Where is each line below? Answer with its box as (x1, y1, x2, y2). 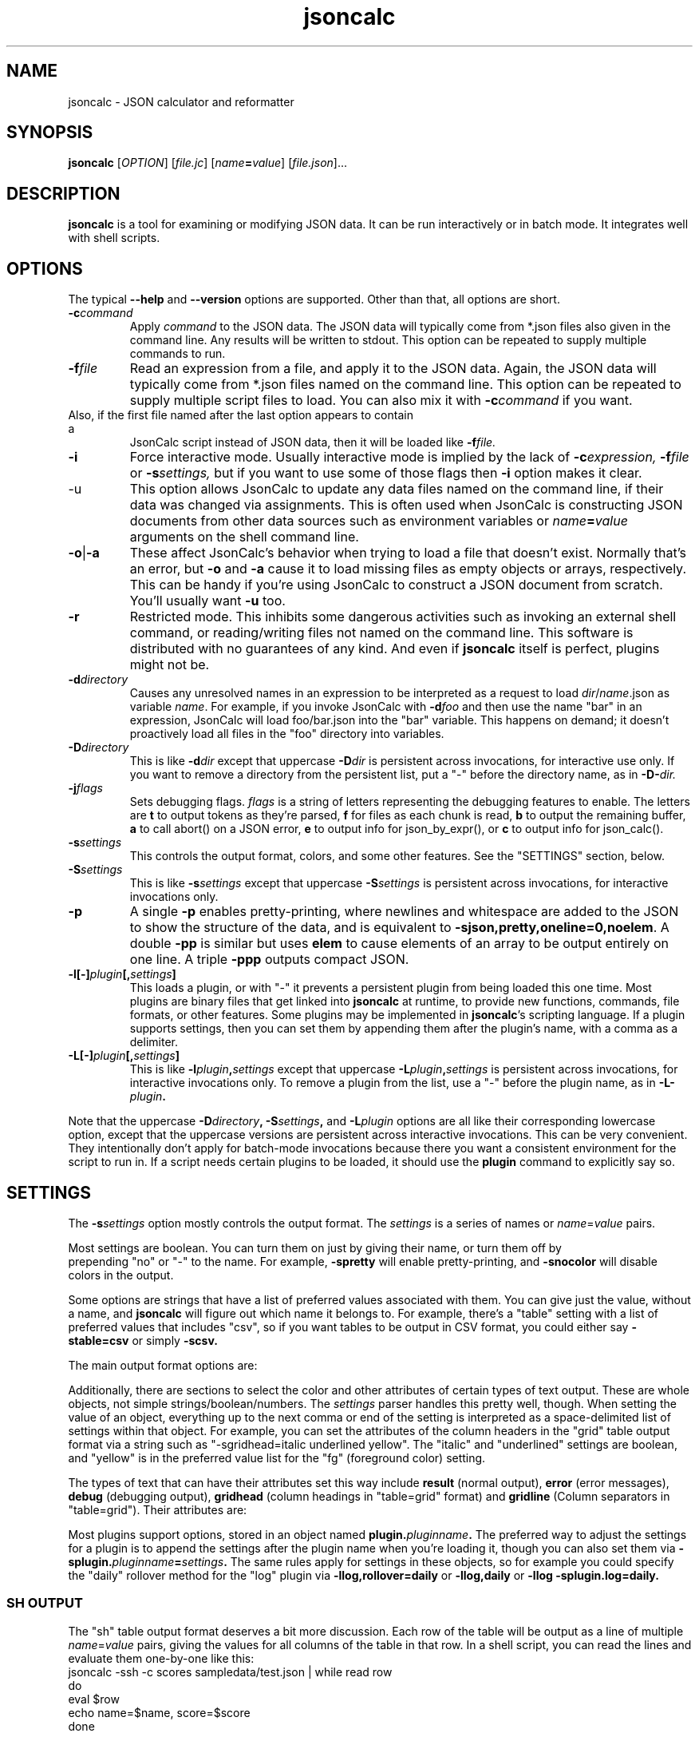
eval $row (68, 1691, 120, 1706)
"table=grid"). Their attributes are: (68, 1502, 247, 1517)
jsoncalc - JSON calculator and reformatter (68, 94, 294, 109)
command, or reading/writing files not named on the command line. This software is (129, 625, 634, 641)
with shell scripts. (68, 231, 160, 245)
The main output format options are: (68, 1358, 258, 1372)
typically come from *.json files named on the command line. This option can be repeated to (129, 376, 681, 393)
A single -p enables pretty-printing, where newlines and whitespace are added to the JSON (129, 903, 679, 920)
